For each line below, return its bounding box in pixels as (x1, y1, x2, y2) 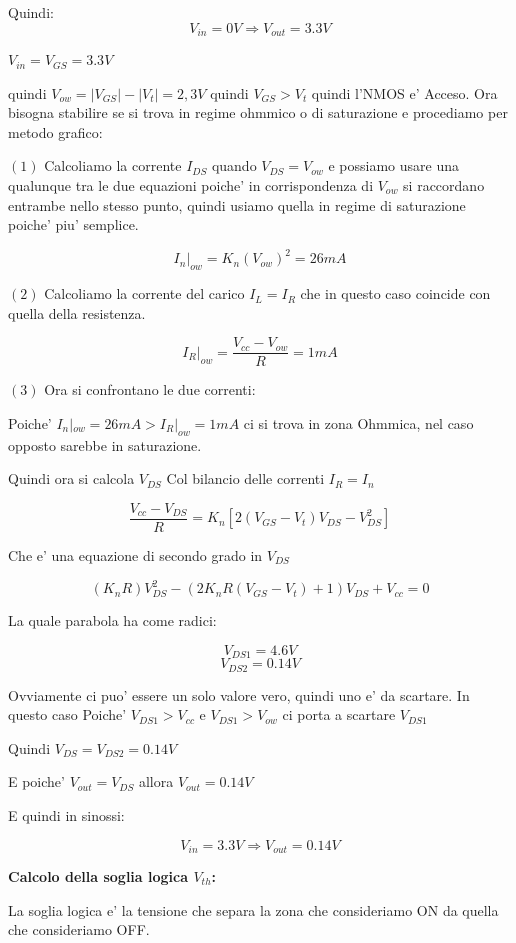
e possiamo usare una (328, 155, 459, 176)
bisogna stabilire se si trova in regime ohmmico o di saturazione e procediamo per (8, 102, 508, 123)
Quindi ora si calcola (8, 468, 135, 489)
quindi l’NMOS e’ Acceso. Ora (311, 82, 498, 103)
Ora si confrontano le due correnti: (44, 379, 256, 400)
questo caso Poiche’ (8, 704, 127, 725)
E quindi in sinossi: (8, 804, 125, 825)
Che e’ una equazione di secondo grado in (8, 544, 263, 565)
